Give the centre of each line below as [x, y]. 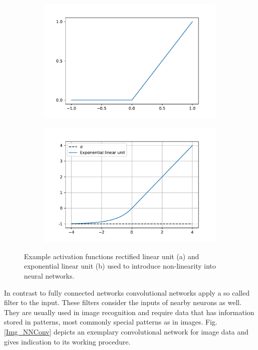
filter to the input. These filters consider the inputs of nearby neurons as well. [123, 302]
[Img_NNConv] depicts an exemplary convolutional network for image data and [126, 332]
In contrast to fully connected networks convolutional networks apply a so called [127, 292]
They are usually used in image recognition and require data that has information [129, 312]
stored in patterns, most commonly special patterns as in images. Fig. [111, 322]
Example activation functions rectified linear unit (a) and [112, 256]
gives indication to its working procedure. [67, 341]
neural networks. [49, 276]
